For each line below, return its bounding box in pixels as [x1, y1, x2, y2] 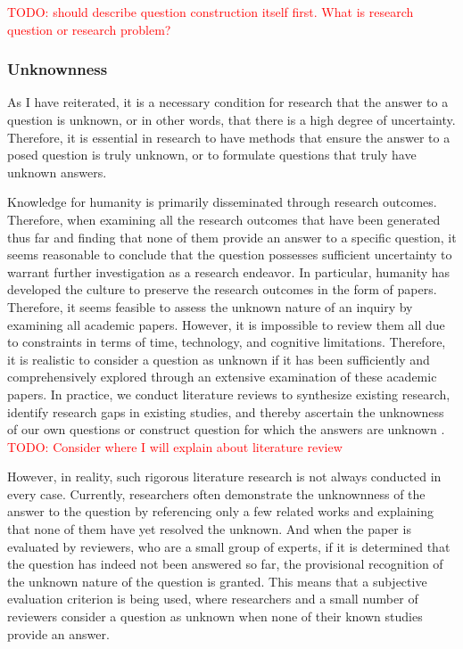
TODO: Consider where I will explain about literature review [7, 437, 343, 456]
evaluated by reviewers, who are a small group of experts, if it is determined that [7, 537, 451, 555]
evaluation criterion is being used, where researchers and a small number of [7, 589, 418, 608]
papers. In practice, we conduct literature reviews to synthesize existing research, [7, 384, 451, 403]
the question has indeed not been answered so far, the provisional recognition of [7, 555, 443, 573]
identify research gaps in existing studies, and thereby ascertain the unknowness [7, 402, 444, 421]
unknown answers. [7, 162, 107, 181]
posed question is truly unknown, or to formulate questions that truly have [7, 145, 417, 164]
